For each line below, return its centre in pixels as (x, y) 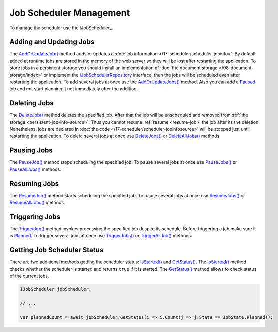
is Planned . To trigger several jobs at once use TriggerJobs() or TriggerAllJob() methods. (101, 236)
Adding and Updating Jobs (52, 42)
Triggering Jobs (35, 217)
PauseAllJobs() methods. (35, 169)
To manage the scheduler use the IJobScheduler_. (61, 28)
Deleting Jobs (31, 103)
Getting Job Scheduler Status (56, 250)
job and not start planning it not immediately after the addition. (73, 89)
